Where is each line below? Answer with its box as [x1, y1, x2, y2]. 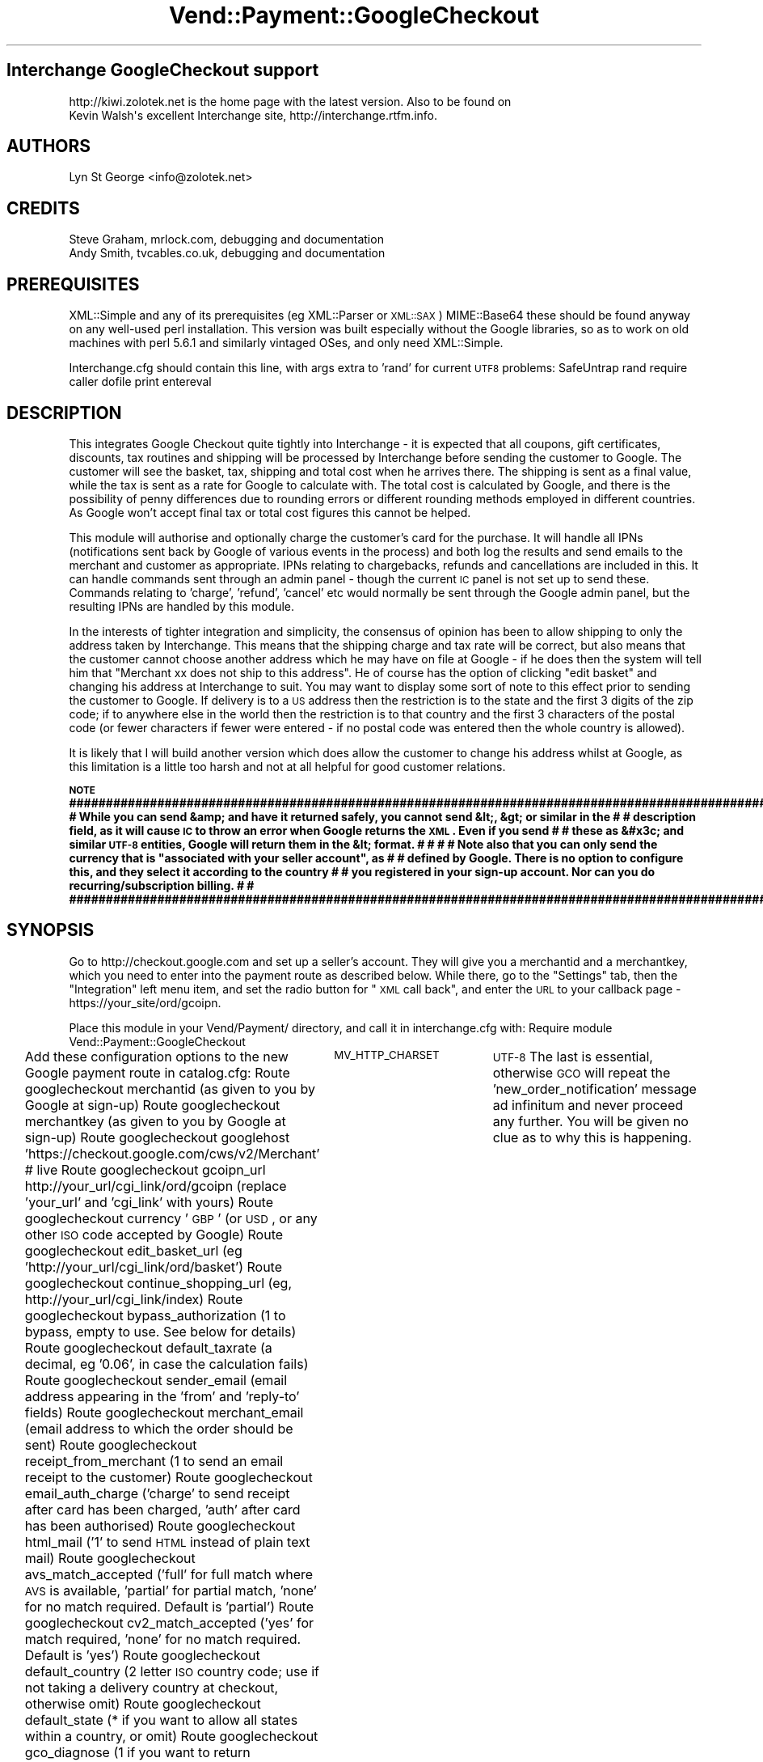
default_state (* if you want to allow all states [24, 1711, 298, 1728]
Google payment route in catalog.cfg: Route [24, 1064, 290, 1081]
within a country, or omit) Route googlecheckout [24, 1727, 318, 1744]
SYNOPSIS [6, 920, 95, 941]
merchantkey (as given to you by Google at [24, 1112, 286, 1129]
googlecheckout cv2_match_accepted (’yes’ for [24, 1614, 314, 1631]
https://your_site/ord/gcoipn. [69, 995, 221, 1010]
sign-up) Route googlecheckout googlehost [24, 1129, 290, 1146]
